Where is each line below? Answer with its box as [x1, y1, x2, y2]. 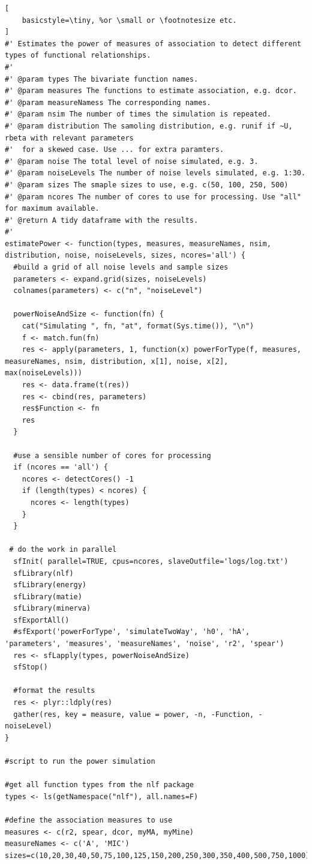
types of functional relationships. [5, 51, 151, 60]
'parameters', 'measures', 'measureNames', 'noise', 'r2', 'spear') [5, 639, 284, 648]
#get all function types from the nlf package [5, 781, 194, 790]
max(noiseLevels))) [5, 369, 82, 378]
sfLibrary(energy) [13, 581, 87, 590]
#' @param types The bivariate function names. [5, 74, 199, 83]
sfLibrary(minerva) [13, 604, 91, 613]
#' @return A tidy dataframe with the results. [5, 216, 199, 225]
